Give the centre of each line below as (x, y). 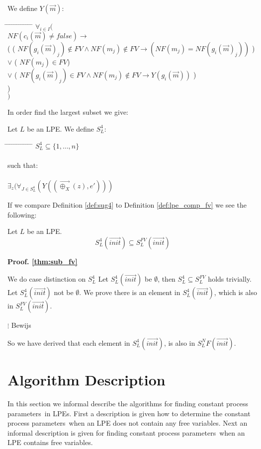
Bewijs (21, 325)
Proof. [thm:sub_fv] (43, 261)
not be (64, 292)
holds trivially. (230, 279)
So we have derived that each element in (69, 342)
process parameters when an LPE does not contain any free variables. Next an (128, 423)
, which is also (235, 292)
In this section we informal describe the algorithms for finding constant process (128, 404)
